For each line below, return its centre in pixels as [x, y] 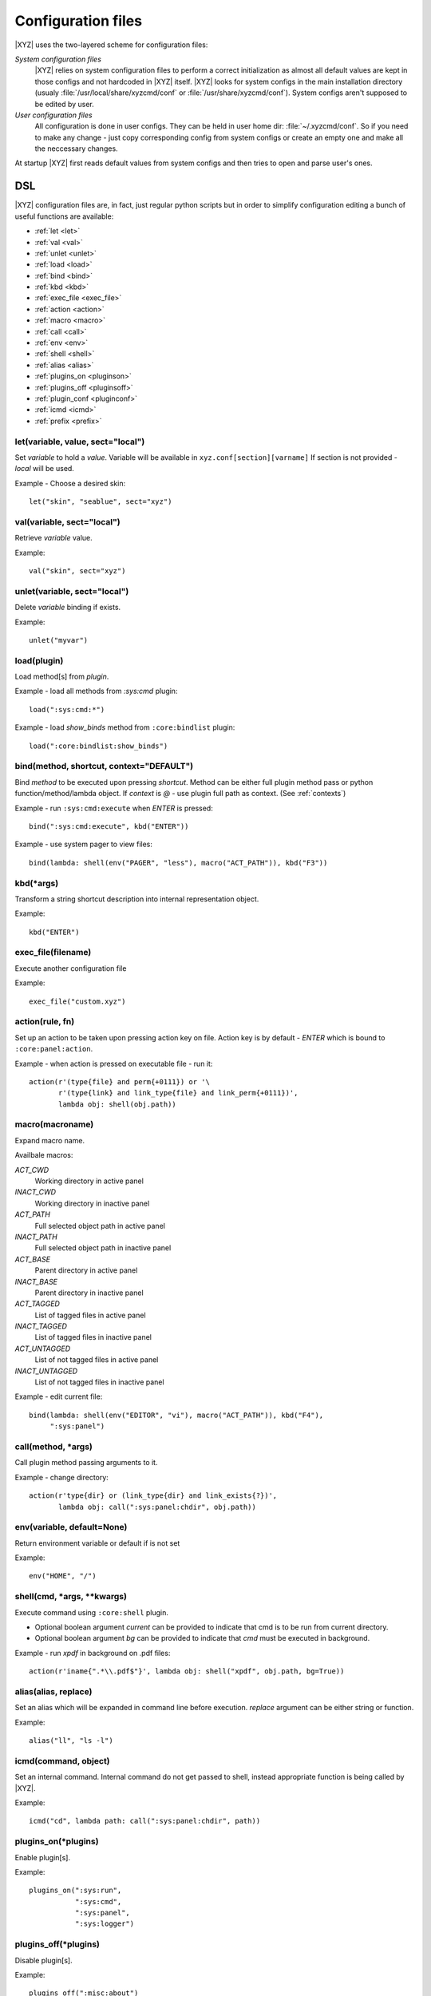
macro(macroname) [54, 1124]
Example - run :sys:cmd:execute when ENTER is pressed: [114, 808]
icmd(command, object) [63, 1760]
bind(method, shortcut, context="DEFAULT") [104, 766]
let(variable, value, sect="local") [80, 442]
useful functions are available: [64, 216]
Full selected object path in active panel [100, 1226]
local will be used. [45, 469]
